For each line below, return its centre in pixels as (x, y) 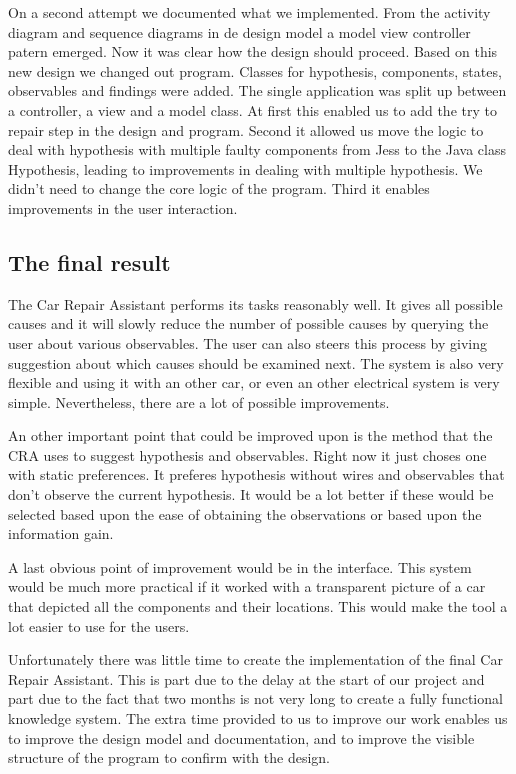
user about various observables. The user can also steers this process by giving (247, 342)
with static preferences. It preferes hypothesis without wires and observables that (256, 474)
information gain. (61, 533)
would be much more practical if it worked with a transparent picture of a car (247, 586)
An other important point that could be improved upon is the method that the (250, 435)
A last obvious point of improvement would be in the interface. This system (240, 566)
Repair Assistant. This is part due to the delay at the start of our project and (246, 678)
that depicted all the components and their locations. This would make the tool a (258, 606)
